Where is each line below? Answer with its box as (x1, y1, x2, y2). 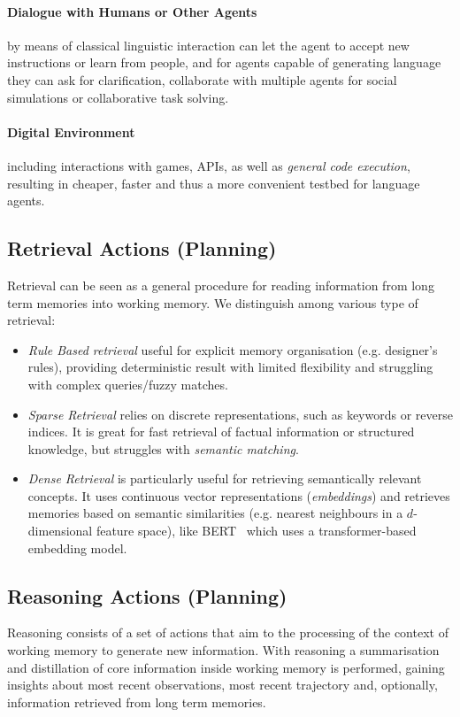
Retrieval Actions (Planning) (7, 235, 277, 262)
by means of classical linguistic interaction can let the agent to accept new (7, 35, 410, 54)
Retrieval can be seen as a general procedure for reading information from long (7, 275, 434, 294)
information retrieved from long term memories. (7, 692, 266, 711)
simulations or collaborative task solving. (7, 88, 229, 106)
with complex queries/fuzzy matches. (27, 374, 228, 393)
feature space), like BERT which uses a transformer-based (96, 521, 417, 540)
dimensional (27, 521, 93, 540)
